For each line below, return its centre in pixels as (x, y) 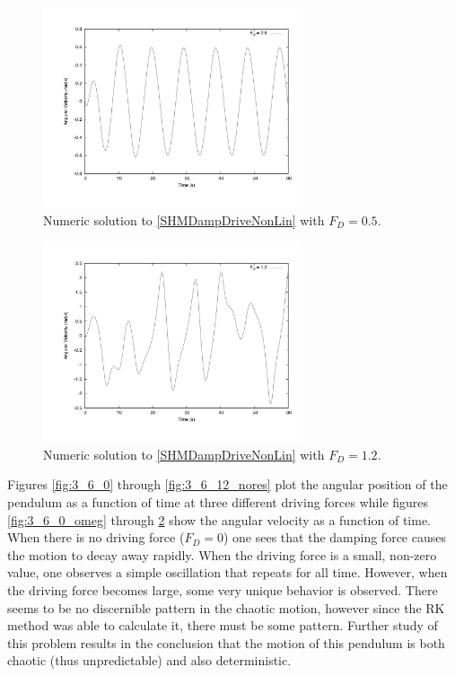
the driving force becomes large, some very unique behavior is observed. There (223, 589)
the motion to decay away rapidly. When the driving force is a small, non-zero (222, 554)
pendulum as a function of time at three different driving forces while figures (218, 501)
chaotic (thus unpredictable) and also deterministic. (149, 660)
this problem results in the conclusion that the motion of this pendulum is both (226, 642)
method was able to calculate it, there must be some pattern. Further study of (223, 625)
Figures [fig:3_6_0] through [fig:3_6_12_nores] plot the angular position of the (227, 484)
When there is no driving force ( (96, 537)
